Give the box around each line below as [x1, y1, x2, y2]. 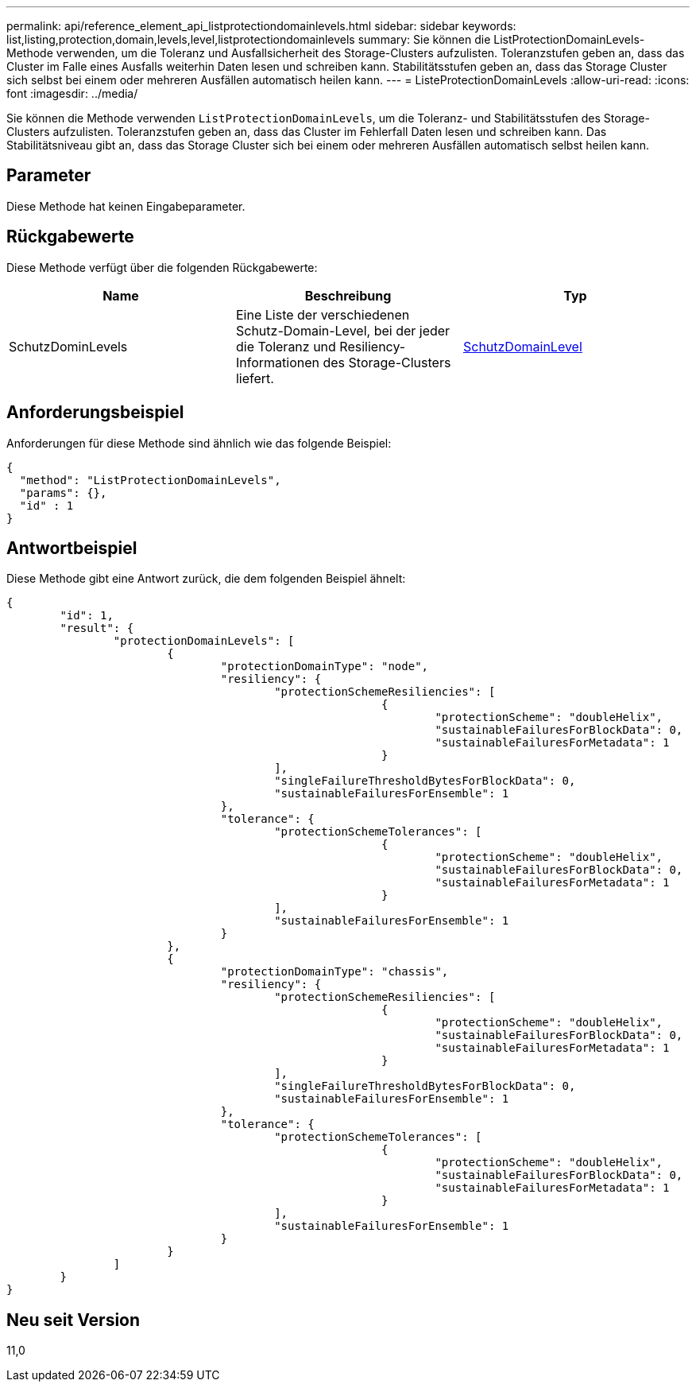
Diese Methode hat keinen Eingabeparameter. [6, 199, 246, 213]
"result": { [60, 622, 134, 635]
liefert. [235, 370, 274, 386]
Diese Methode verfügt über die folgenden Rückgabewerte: [6, 260, 318, 274]
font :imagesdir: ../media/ [6, 87, 138, 100]
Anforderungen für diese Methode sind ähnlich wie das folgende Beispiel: [6, 436, 392, 450]
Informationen [235, 354, 319, 370]
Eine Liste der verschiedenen [235, 306, 410, 323]
